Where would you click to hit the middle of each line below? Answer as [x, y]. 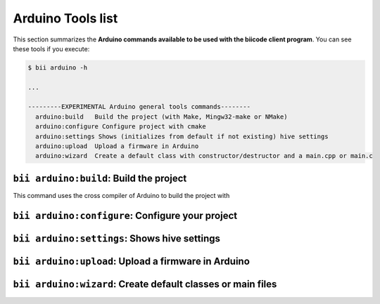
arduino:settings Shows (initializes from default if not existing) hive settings [182, 136]
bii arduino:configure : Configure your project [125, 215]
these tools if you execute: [51, 48]
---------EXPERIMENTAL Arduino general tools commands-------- [139, 107]
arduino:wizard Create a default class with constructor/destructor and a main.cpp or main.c [204, 156]
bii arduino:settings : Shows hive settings [117, 238]
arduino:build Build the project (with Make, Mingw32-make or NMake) [161, 117]
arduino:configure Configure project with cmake [121, 127]
